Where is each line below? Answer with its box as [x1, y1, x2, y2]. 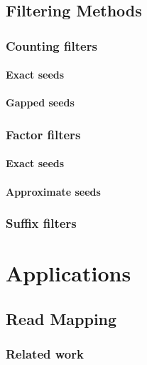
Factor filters [6, 125, 81, 143]
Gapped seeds [6, 95, 75, 110]
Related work [6, 345, 84, 363]
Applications [6, 259, 131, 288]
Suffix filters [6, 214, 77, 232]
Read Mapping [6, 307, 117, 329]
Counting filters [6, 36, 97, 54]
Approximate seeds [6, 184, 101, 199]
